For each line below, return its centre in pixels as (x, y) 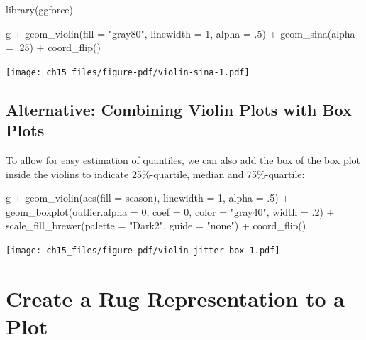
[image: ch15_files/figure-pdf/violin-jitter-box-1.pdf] (143, 251)
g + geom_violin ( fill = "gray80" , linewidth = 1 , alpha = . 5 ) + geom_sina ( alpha (181, 33)
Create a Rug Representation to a (175, 298)
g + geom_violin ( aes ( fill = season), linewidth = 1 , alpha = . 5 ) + (148, 198)
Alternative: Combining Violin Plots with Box (179, 109)
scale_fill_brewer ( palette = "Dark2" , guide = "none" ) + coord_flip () (156, 225)
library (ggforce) (40, 9)
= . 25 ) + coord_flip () (53, 47)
